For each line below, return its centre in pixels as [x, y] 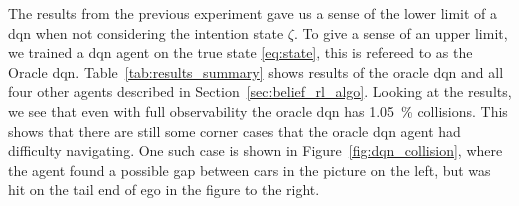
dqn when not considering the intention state [146, 32]
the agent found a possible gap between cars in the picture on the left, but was [249, 169]
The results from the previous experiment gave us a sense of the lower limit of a [253, 13]
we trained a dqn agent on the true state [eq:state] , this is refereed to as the [240, 52]
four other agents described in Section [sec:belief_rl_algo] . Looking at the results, [260, 91]
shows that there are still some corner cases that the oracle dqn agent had [234, 130]
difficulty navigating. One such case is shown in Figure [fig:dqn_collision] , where [255, 150]
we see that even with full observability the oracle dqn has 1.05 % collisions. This [258, 110]
